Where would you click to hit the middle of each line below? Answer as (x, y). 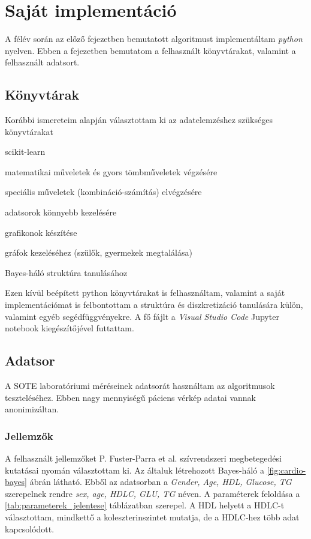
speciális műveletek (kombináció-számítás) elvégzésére (103, 192)
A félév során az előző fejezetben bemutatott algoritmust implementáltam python (154, 39)
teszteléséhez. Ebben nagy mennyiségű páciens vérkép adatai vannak (130, 397)
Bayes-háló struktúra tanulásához (66, 272)
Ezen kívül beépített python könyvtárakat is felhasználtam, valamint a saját (145, 293)
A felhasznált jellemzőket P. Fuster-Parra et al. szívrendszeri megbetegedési (143, 458)
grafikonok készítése (41, 232)
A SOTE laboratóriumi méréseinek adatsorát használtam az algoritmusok (140, 386)
